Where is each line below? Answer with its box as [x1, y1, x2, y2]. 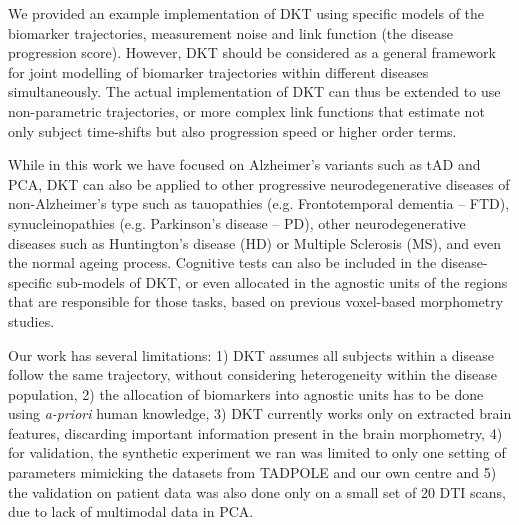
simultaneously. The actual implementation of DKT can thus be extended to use [8, 81, 501, 102]
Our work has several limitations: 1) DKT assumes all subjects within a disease [8, 344, 494, 365]
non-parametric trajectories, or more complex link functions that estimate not [8, 100, 485, 121]
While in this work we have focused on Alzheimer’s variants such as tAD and [8, 154, 481, 175]
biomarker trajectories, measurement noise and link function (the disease [8, 22, 454, 43]
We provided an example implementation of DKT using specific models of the [8, 3, 485, 23]
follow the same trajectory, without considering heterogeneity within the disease [8, 364, 497, 385]
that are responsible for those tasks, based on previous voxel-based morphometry [8, 291, 504, 312]
